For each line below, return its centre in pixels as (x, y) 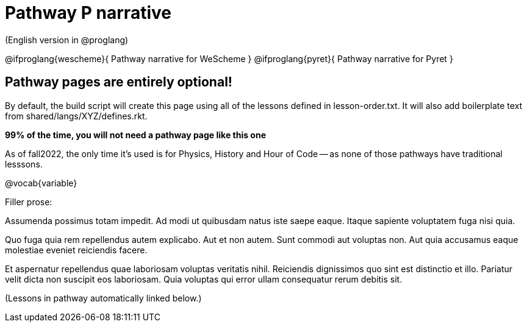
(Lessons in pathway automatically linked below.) (103, 298)
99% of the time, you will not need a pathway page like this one (136, 135)
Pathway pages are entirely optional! (119, 82)
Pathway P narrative (88, 13)
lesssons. (24, 164)
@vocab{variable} (41, 183)
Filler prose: (29, 202)
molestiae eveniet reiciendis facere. (76, 250)
